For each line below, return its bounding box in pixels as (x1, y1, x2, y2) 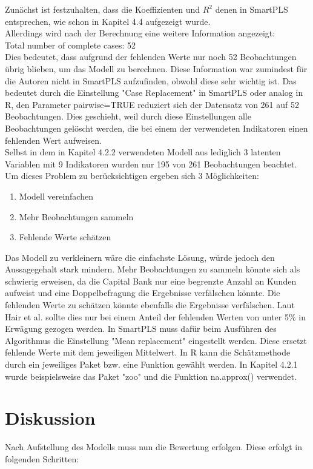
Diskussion (5, 405, 96, 430)
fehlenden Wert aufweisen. (5, 133, 102, 146)
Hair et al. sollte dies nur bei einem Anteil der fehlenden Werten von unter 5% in (5, 310, 306, 323)
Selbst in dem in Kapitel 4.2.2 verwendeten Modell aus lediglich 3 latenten (5, 146, 281, 158)
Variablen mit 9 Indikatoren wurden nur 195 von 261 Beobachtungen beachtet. (5, 157, 297, 170)
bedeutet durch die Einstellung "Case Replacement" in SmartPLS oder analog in (5, 86, 303, 99)
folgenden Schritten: (5, 452, 79, 465)
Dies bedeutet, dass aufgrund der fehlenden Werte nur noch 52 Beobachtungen (5, 50, 297, 63)
